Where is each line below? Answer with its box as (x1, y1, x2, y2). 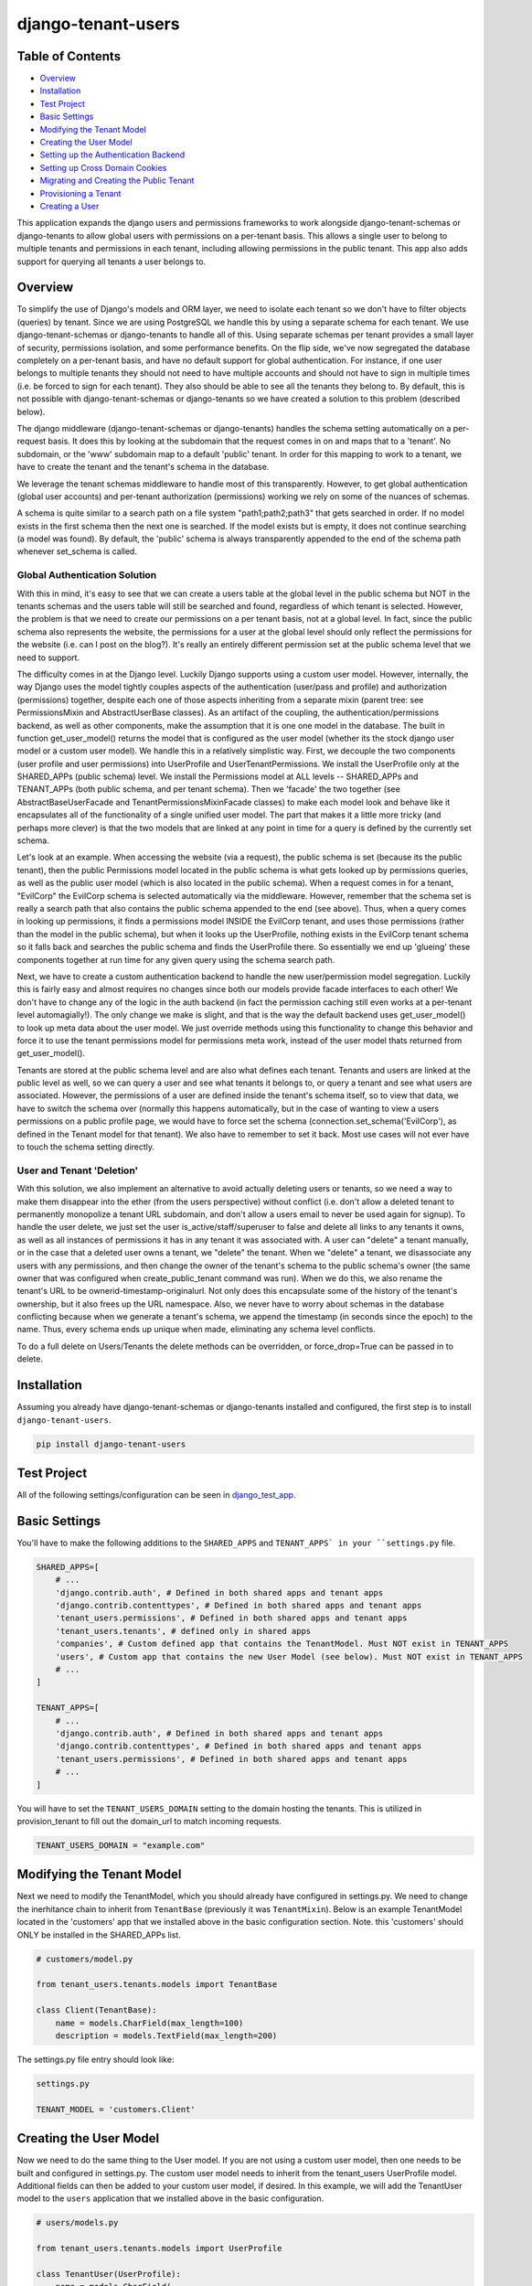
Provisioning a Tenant (39, 187, 122, 198)
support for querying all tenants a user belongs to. (16, 256, 206, 267)
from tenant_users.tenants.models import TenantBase (36, 1980, 278, 1990)
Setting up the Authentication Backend (39, 149, 186, 160)
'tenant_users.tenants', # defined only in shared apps (55, 1626, 312, 1636)
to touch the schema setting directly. (16, 1141, 155, 1152)
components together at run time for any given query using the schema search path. (16, 954, 335, 965)
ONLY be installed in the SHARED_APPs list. (16, 1929, 182, 1940)
